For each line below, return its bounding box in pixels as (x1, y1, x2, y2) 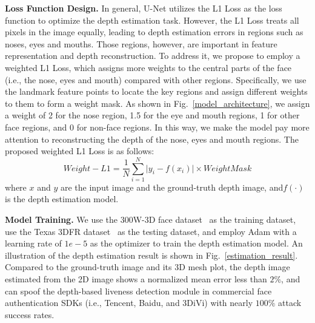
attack (278, 296, 302, 309)
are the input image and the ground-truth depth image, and (60, 180, 283, 193)
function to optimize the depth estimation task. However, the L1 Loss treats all (5, 13, 299, 26)
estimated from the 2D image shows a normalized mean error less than (5, 273, 267, 285)
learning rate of (5, 237, 62, 250)
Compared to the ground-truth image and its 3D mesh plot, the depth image (5, 260, 290, 273)
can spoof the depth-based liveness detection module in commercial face (5, 284, 272, 297)
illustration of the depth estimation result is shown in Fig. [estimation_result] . (5, 248, 298, 261)
